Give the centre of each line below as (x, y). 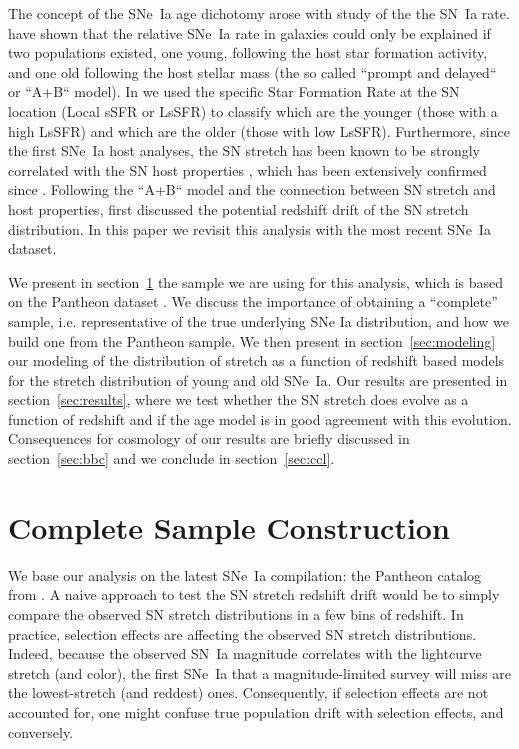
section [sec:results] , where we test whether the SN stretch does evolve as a (238, 399)
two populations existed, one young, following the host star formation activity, (248, 52)
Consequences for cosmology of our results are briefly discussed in (209, 438)
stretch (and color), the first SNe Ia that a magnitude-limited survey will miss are (260, 672)
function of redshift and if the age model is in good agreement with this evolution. (260, 418)
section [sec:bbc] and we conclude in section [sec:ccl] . (171, 458)
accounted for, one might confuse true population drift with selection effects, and (256, 711)
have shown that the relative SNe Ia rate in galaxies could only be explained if (249, 32)
